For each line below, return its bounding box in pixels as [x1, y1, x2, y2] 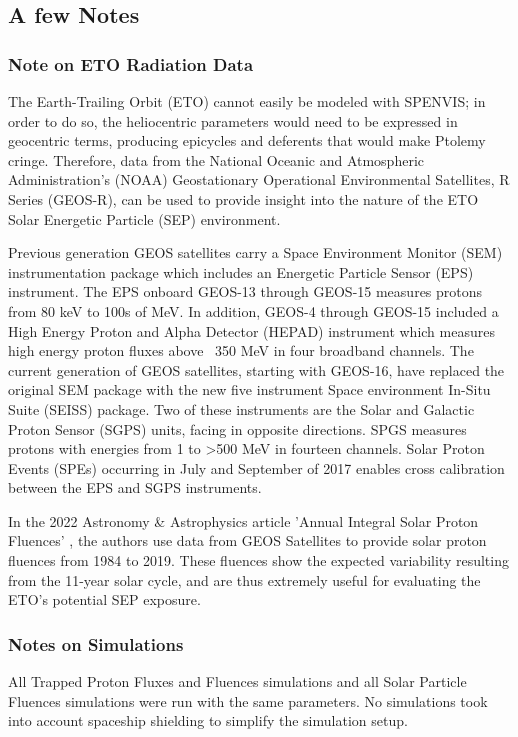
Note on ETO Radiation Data [8, 51, 254, 76]
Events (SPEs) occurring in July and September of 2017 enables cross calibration [8, 457, 505, 478]
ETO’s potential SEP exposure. [8, 589, 201, 610]
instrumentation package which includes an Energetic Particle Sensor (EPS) [8, 261, 474, 282]
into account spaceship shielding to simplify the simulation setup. [8, 710, 408, 731]
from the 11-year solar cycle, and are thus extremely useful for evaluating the [8, 569, 481, 590]
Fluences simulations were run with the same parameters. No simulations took [8, 690, 488, 711]
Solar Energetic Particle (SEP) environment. [8, 208, 281, 229]
